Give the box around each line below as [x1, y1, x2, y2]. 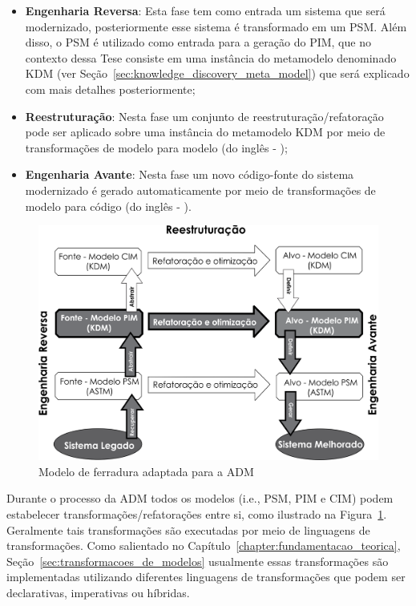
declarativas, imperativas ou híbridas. [6, 584, 190, 600]
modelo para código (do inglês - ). [25, 197, 192, 214]
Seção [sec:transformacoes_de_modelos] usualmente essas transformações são [6, 552, 389, 569]
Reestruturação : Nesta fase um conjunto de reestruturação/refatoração [25, 107, 384, 124]
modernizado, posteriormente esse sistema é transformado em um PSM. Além [25, 18, 407, 34]
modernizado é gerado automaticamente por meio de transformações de [25, 181, 376, 198]
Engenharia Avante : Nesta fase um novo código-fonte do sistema [25, 166, 354, 183]
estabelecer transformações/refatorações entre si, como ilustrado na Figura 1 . [6, 505, 387, 522]
